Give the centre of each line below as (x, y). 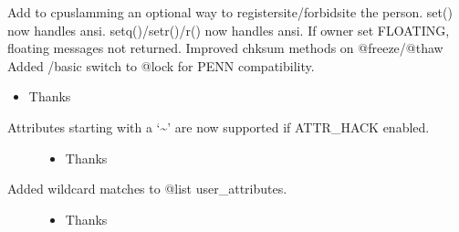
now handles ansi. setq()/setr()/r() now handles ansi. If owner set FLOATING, (229, 30)
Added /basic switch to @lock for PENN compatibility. (161, 65)
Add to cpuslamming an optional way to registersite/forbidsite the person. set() (230, 12)
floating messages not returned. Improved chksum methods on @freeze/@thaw (225, 48)
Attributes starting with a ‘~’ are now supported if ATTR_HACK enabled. (219, 127)
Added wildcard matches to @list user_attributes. (147, 189)
